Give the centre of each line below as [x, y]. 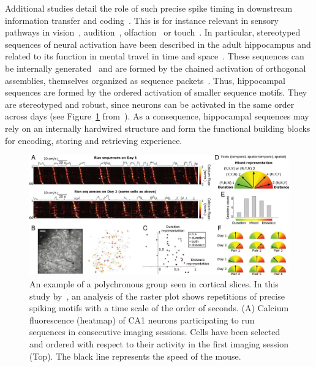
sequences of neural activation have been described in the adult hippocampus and [158, 44]
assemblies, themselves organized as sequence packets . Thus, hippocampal [145, 80]
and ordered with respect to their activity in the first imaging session [159, 343]
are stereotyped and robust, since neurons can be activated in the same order [150, 104]
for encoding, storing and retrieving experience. [94, 140]
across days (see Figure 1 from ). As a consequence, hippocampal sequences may [157, 116]
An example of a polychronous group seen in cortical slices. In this [154, 283]
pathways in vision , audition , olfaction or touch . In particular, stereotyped [153, 32]
